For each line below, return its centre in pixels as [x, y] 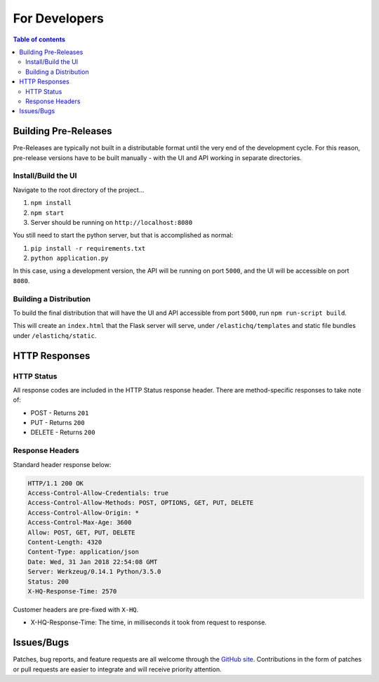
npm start [47, 213]
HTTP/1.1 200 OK [56, 483]
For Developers [59, 18]
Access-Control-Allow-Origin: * [84, 512]
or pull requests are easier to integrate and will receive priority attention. [118, 669]
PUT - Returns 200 [58, 423]
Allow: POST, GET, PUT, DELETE [82, 532]
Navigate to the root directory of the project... [79, 190]
